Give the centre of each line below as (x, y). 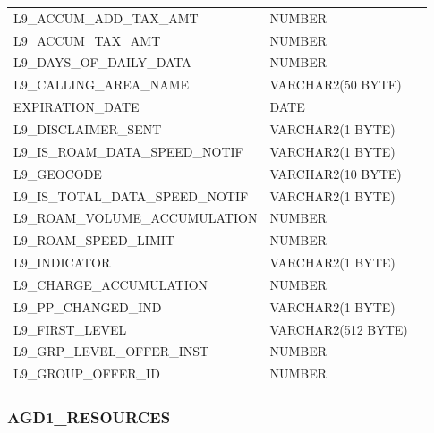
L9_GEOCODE (58, 173)
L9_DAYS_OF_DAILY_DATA (102, 62)
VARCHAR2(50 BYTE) (336, 85)
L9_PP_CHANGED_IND (88, 306)
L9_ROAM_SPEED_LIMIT (94, 240)
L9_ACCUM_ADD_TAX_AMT (106, 17)
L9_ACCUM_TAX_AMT (87, 40)
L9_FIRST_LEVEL (70, 329)
